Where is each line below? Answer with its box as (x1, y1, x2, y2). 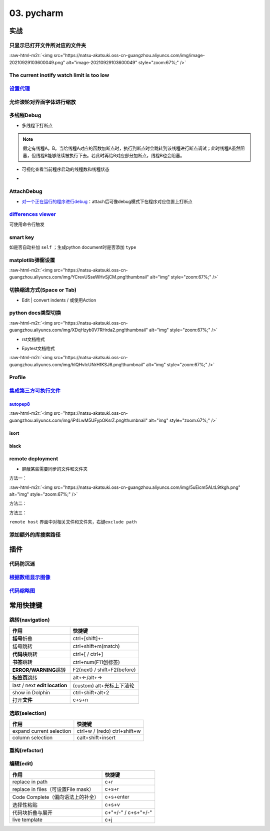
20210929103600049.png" (9, 59, 65, 65)
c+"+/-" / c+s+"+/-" (104, 809, 152, 816)
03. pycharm (9, 8, 63, 19)
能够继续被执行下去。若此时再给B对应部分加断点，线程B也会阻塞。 (47, 152, 185, 158)
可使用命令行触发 (9, 221, 44, 227)
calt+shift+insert (76, 734, 116, 741)
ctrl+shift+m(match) (72, 643, 120, 650)
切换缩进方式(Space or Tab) (9, 287, 77, 294)
